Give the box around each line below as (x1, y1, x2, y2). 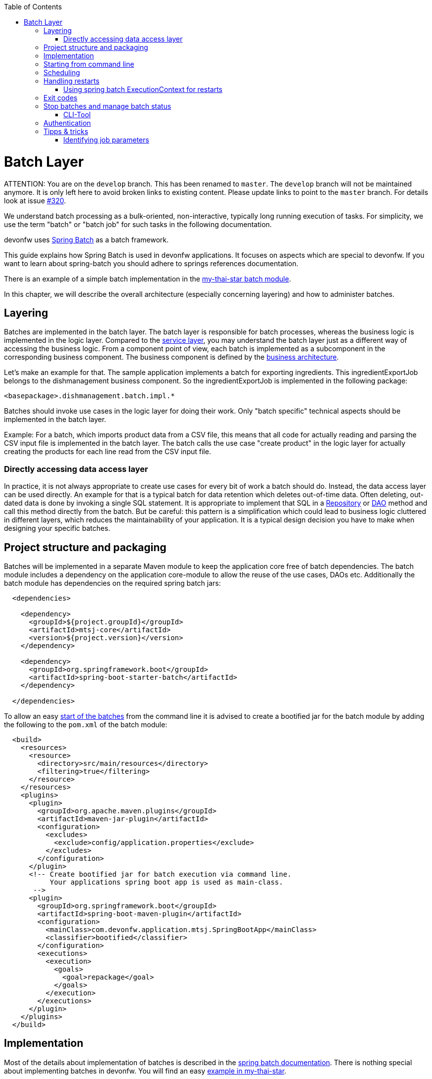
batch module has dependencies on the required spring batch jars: (4, 578, 221, 587)
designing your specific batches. (4, 524, 110, 533)
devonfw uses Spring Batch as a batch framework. (4, 235, 169, 244)
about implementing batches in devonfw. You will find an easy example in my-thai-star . (4, 1066, 287, 1075)
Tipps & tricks (43, 127, 88, 136)
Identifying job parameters (63, 136, 149, 144)
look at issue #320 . (4, 196, 66, 205)
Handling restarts (43, 77, 100, 85)
